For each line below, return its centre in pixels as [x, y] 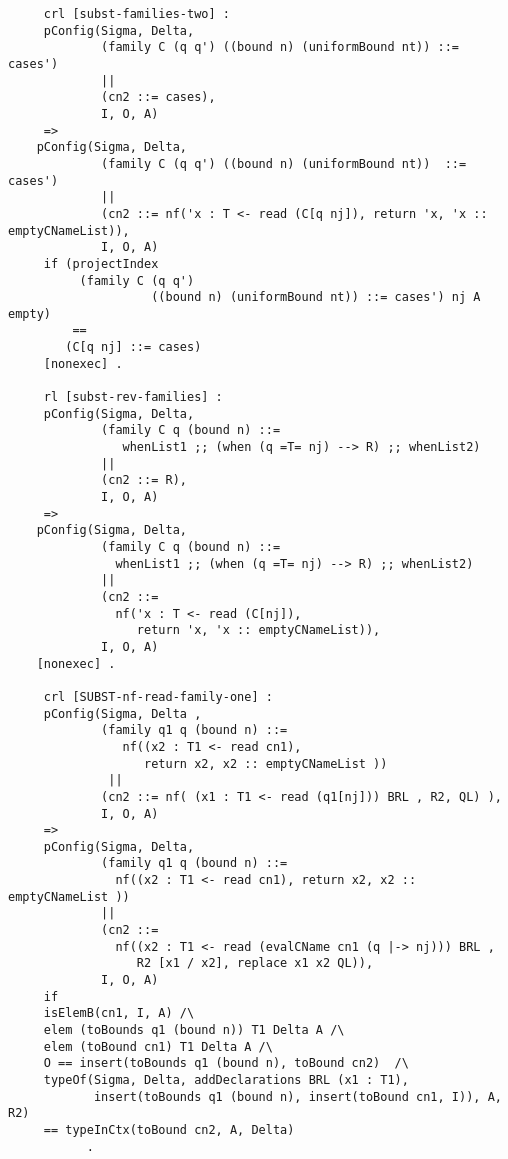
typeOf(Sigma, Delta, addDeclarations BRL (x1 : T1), [226, 1080]
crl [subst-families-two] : [136, 14]
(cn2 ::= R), [144, 480]
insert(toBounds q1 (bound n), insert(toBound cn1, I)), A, [297, 1096]
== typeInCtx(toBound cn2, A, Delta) [169, 1129]
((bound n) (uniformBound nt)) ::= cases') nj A [316, 297]
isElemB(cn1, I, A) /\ [119, 1013]
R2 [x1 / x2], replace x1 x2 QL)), [255, 963]
